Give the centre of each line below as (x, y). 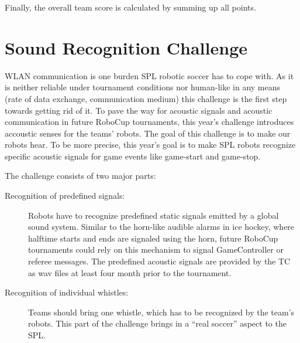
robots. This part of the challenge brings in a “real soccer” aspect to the (157, 323)
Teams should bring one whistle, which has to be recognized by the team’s (161, 312)
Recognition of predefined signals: (65, 196)
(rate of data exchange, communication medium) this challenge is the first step (146, 98)
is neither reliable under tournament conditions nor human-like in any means (143, 87)
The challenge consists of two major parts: (80, 176)
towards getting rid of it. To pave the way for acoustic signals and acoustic (139, 110)
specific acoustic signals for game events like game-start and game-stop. (133, 156)
